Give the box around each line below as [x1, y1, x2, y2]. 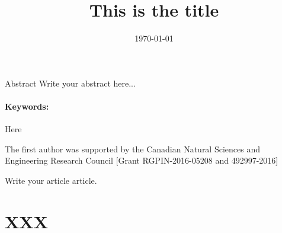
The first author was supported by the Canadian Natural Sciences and [5, 142, 260, 155]
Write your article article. [5, 174, 97, 186]
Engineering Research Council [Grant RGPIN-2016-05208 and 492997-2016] [5, 154, 278, 167]
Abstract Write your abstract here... [5, 76, 136, 89]
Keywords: [5, 100, 49, 112]
